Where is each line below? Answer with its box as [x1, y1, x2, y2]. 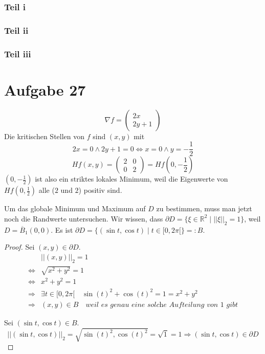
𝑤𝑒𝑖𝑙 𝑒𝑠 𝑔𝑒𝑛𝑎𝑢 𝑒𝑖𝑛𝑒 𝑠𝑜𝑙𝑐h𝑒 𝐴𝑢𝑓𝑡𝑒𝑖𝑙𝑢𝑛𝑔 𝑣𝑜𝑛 [85, 301, 218, 308]
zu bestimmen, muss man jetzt [156, 203, 252, 214]
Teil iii [4, 47, 31, 60]
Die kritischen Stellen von [4, 130, 85, 141]
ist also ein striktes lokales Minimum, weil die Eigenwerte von [35, 173, 228, 184]
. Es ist [51, 224, 73, 235]
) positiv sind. [78, 185, 122, 195]
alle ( [38, 185, 55, 195]
